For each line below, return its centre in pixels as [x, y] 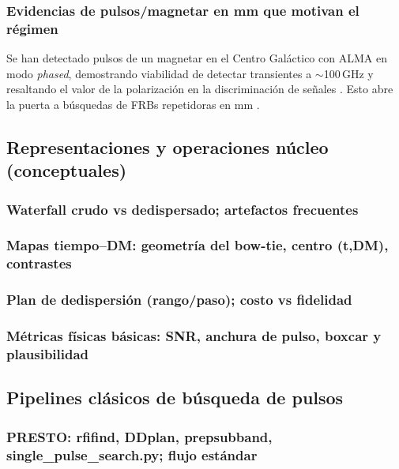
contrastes [39, 263]
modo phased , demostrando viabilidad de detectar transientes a [159, 73]
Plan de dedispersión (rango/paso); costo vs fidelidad [179, 300]
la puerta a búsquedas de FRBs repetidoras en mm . [133, 104]
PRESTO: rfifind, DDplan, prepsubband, [139, 436]
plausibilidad [48, 353]
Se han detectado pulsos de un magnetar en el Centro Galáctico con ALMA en [197, 58]
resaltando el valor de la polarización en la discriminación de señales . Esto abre [200, 89]
